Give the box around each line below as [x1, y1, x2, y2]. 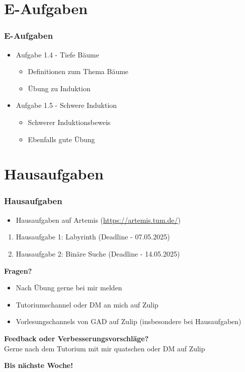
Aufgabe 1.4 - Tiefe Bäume [16, 49, 99, 59]
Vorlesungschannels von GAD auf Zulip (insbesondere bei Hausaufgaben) [16, 316, 241, 327]
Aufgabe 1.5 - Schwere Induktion [16, 100, 117, 110]
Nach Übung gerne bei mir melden [16, 282, 122, 293]
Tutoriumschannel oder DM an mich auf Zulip [16, 299, 158, 309]
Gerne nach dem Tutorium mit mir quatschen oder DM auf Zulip [4, 343, 205, 353]
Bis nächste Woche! [4, 360, 73, 370]
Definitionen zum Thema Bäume [28, 66, 129, 77]
